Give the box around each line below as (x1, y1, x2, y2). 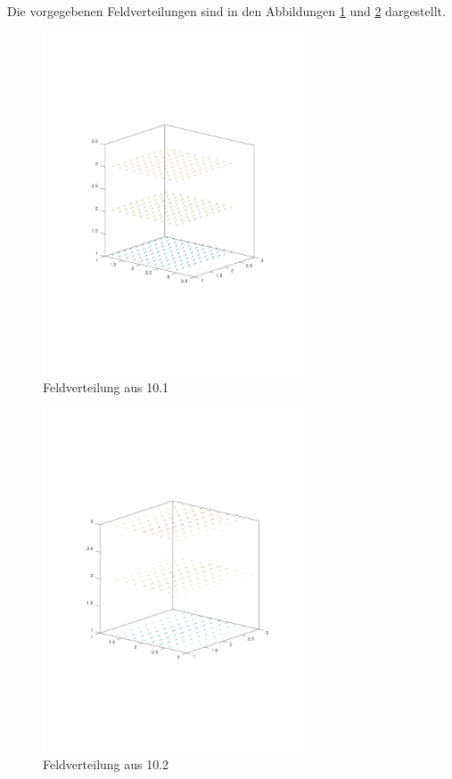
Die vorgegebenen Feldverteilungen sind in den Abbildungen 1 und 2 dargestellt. (7, 2, 446, 20)
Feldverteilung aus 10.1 (43, 378, 169, 397)
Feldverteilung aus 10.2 (43, 754, 169, 773)
